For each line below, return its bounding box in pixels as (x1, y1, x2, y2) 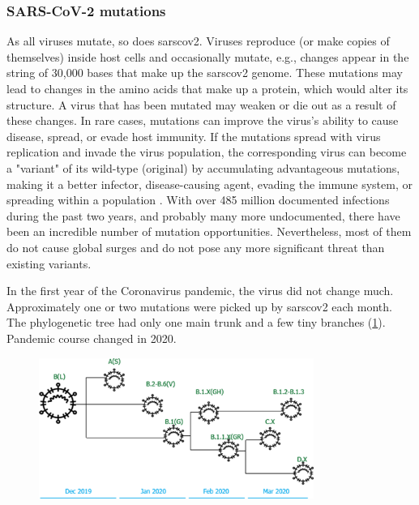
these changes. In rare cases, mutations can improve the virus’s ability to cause (6, 112, 399, 129)
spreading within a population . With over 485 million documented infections (6, 191, 390, 208)
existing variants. (6, 255, 92, 272)
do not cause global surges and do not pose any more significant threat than (6, 238, 385, 255)
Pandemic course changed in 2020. (6, 329, 177, 346)
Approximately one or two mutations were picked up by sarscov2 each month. (6, 297, 392, 315)
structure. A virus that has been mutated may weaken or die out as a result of (6, 96, 396, 113)
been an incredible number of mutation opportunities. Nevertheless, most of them (6, 223, 412, 240)
